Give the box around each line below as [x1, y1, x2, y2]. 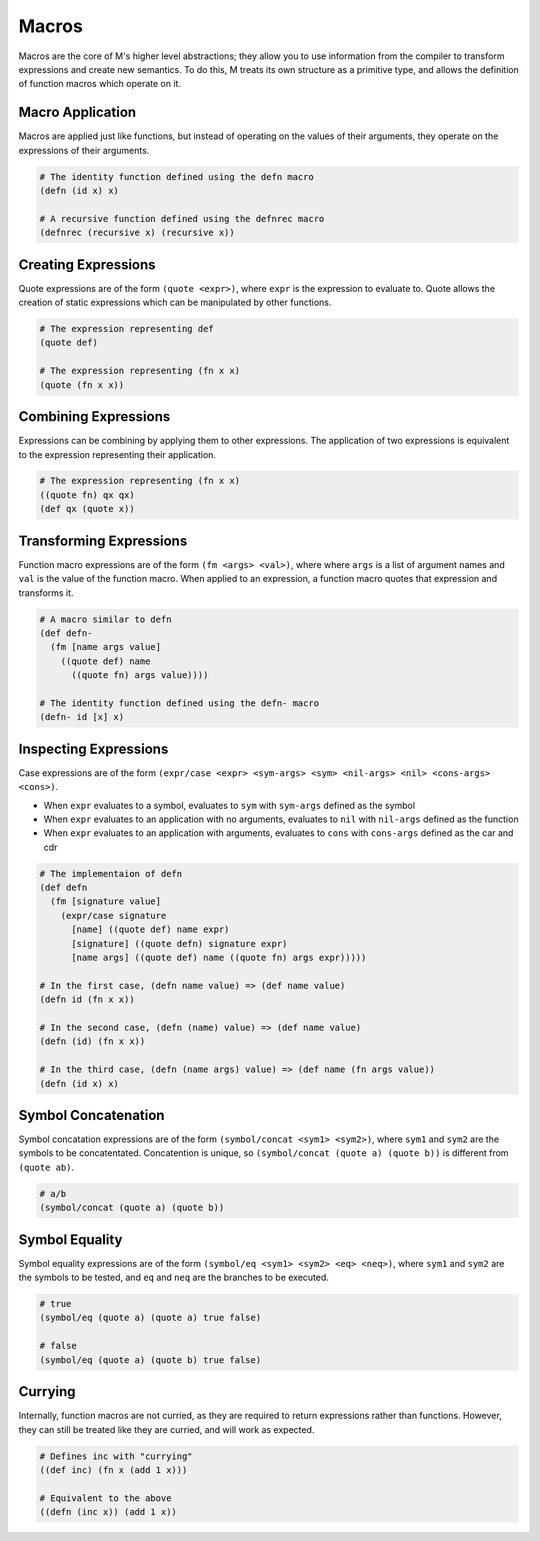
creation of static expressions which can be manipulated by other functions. [18, 296, 332, 309]
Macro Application [18, 104, 137, 121]
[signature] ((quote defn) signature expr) [71, 938, 288, 949]
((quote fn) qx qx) [39, 489, 135, 500]
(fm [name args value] [50, 641, 162, 653]
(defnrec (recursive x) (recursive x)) [39, 227, 235, 239]
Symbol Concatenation [18, 1106, 165, 1124]
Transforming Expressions [18, 532, 188, 549]
